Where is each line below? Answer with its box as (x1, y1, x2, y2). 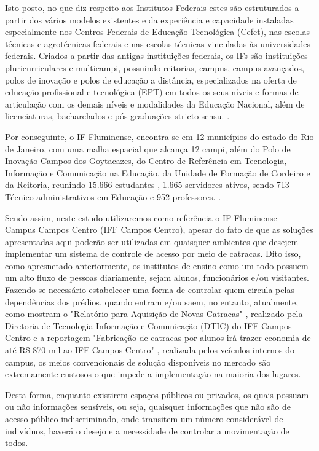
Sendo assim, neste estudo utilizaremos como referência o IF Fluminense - (5, 211, 283, 224)
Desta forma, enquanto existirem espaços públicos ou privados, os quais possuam (5, 388, 309, 401)
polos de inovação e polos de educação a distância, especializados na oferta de (5, 73, 297, 86)
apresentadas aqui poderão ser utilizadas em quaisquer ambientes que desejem (5, 235, 299, 248)
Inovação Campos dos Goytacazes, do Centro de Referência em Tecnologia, (5, 154, 287, 167)
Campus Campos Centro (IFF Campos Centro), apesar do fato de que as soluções (5, 223, 313, 236)
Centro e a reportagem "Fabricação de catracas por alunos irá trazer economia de (5, 331, 311, 344)
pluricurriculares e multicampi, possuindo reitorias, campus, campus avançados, (5, 61, 304, 74)
